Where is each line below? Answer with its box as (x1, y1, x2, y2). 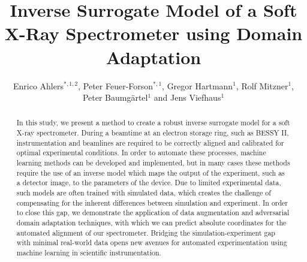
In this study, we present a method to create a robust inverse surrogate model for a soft (16, 118, 290, 128)
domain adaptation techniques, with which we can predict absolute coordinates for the (16, 218, 287, 228)
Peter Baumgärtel (82, 91, 148, 104)
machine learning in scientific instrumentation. (16, 248, 161, 258)
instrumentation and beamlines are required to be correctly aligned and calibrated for (16, 137, 284, 147)
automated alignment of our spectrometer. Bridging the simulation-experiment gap (16, 227, 275, 237)
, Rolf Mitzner (236, 79, 288, 92)
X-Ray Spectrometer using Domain (4, 21, 303, 46)
